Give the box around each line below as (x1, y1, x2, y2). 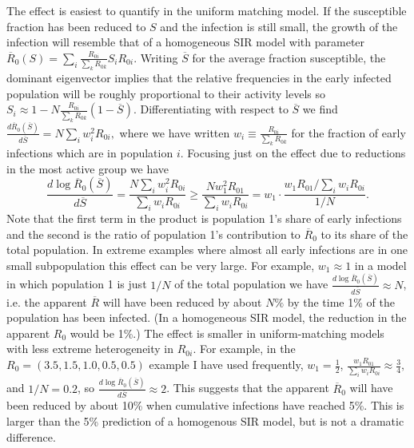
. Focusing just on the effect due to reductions (180, 145, 406, 161)
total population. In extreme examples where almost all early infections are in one (6, 241, 408, 258)
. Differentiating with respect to (133, 101, 289, 117)
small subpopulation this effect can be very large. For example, (6, 256, 315, 273)
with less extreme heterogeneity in (6, 340, 174, 357)
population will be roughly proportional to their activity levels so (6, 85, 325, 101)
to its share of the (320, 225, 408, 242)
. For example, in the (193, 340, 296, 357)
